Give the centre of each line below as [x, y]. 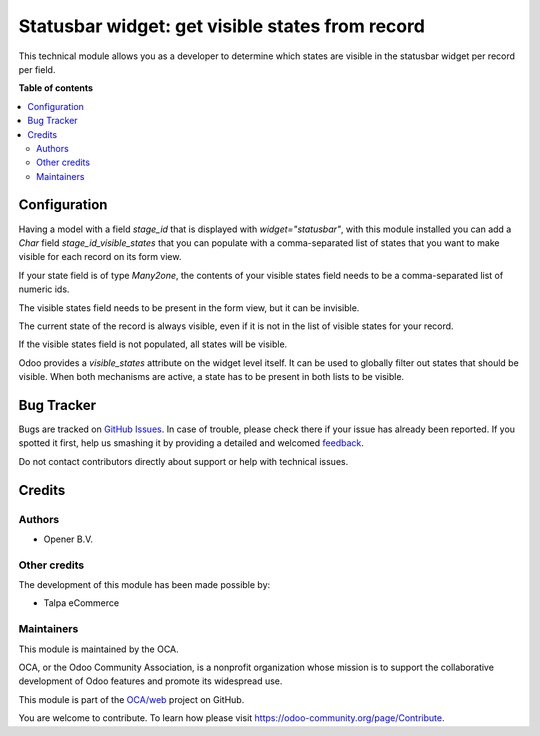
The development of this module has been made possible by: [144, 585]
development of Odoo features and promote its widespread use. [150, 681]
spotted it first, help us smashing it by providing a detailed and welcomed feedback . [191, 443]
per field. [37, 69]
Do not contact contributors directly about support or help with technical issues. [183, 461]
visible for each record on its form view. [100, 257]
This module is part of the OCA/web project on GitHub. [131, 699]
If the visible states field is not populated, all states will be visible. [153, 344]
